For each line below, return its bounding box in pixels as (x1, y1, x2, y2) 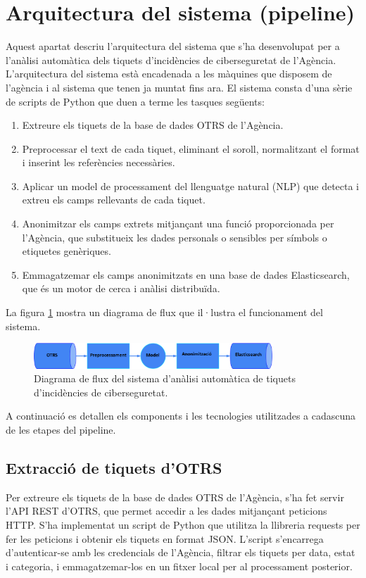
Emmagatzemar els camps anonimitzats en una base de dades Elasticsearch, (22, 267, 350, 282)
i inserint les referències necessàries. (22, 155, 175, 170)
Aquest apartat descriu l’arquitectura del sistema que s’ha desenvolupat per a (6, 39, 340, 54)
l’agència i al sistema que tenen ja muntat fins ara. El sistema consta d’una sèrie (6, 80, 353, 94)
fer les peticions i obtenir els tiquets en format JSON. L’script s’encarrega (6, 531, 324, 546)
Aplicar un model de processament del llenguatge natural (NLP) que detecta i (22, 178, 360, 193)
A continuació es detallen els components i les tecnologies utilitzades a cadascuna (6, 408, 356, 423)
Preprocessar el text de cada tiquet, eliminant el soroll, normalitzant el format (22, 141, 360, 156)
